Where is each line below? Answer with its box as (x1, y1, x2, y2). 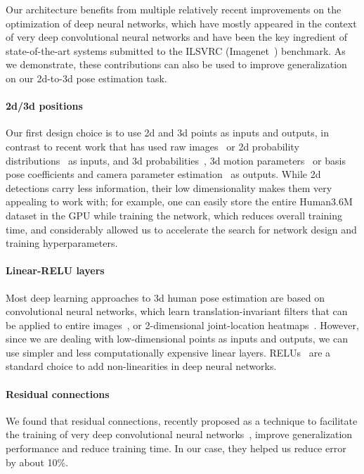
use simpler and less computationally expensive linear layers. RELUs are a (6, 345, 331, 359)
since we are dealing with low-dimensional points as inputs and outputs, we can (6, 331, 348, 346)
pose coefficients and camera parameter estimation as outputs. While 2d (6, 167, 321, 181)
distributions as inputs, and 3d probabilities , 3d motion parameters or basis (6, 153, 346, 167)
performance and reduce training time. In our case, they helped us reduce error (6, 441, 346, 456)
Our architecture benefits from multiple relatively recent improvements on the (6, 2, 342, 16)
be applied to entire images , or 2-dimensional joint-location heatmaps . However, (6, 317, 359, 332)
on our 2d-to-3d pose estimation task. (6, 70, 167, 85)
